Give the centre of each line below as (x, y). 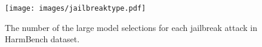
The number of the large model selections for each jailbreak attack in (131, 27)
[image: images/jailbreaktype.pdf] (75, 8)
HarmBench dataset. (42, 39)
